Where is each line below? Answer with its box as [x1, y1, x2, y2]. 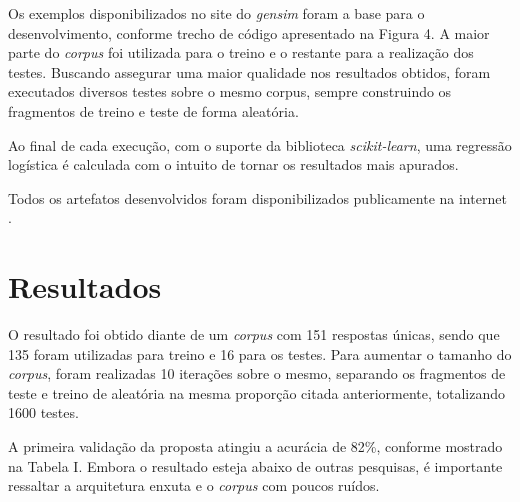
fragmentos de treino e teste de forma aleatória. [8, 100, 299, 121]
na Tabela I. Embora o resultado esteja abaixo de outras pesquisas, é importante [8, 455, 503, 476]
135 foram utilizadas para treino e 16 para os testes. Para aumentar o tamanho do [8, 343, 512, 364]
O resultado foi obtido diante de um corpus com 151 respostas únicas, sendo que [8, 324, 500, 345]
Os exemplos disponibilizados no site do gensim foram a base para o [8, 3, 425, 23]
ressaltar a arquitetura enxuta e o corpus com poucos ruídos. [8, 475, 380, 496]
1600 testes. [8, 402, 79, 423]
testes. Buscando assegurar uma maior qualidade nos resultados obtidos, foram [8, 61, 491, 82]
